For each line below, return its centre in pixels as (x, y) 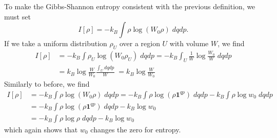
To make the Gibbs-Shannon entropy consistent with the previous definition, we (130, 6)
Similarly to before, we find (47, 84)
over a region (140, 43)
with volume (189, 43)
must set (17, 16)
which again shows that (41, 130)
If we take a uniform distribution (56, 43)
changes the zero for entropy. (136, 130)
